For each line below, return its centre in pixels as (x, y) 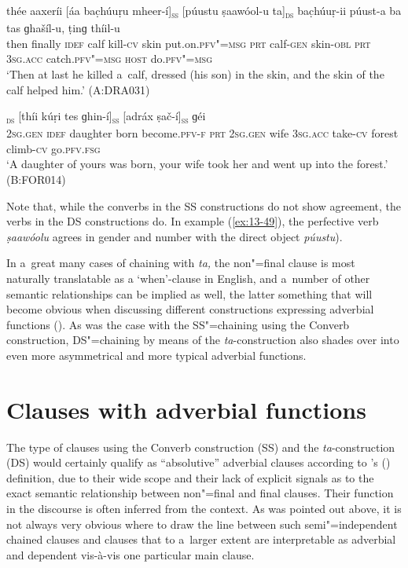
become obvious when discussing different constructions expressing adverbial (190, 309)
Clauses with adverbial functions (186, 409)
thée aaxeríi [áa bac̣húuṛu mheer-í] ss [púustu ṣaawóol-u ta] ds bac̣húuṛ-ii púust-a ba (204, 11)
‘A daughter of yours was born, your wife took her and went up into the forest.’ (197, 164)
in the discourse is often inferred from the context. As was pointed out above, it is (204, 509)
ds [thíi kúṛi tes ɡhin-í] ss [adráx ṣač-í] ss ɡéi (106, 117)
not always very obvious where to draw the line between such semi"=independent (202, 524)
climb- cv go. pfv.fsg (53, 148)
